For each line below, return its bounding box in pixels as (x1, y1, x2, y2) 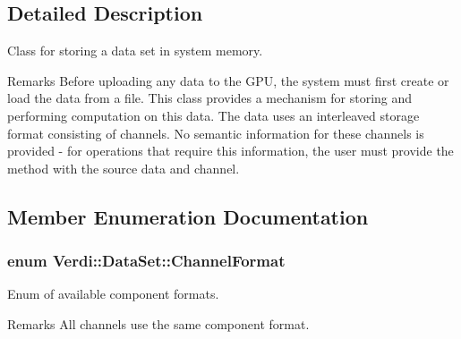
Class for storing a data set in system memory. (7, 41, 263, 60)
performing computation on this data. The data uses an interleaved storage (7, 106, 420, 124)
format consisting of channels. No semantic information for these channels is (7, 123, 424, 142)
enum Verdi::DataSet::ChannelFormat (7, 250, 286, 272)
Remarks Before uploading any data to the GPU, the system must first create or (7, 71, 449, 89)
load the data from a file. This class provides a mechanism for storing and (7, 89, 413, 107)
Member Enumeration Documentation (7, 202, 369, 230)
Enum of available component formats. (7, 284, 219, 303)
